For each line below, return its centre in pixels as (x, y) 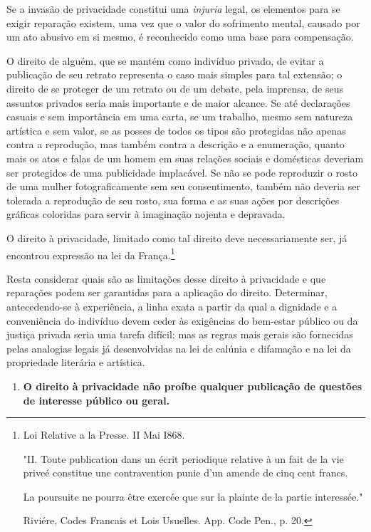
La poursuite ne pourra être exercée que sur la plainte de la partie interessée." (193, 496)
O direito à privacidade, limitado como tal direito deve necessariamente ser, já (177, 238)
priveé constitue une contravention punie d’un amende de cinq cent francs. (185, 473)
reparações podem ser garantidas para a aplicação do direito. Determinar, (167, 292)
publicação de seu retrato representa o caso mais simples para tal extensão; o (174, 74)
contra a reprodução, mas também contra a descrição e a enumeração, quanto (176, 144)
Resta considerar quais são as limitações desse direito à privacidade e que (166, 278)
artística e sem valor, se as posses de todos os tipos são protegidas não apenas (176, 130)
